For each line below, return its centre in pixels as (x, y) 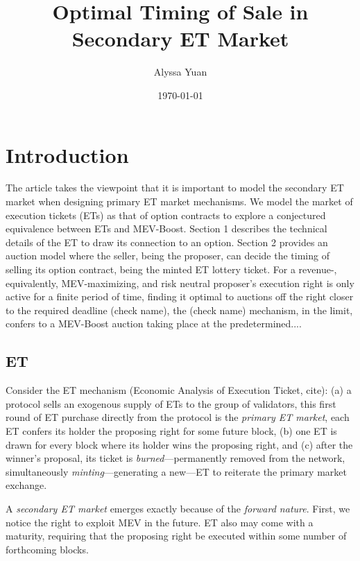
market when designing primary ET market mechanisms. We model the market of (179, 201)
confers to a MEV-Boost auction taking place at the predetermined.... (154, 323)
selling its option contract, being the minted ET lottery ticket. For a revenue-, (171, 269)
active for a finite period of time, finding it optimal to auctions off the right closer (180, 296)
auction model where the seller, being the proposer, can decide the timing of (168, 256)
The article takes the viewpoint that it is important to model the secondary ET (175, 188)
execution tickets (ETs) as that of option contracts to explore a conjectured (166, 215)
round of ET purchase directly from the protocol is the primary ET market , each (178, 417)
